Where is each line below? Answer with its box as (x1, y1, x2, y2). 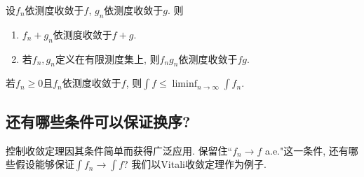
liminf (172, 79, 197, 90)
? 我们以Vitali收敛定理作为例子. (123, 157, 267, 171)
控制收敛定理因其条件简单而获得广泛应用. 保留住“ (6, 143, 233, 157)
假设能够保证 (15, 157, 74, 171)
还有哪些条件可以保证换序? (6, 110, 191, 132)
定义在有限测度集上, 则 (55, 51, 160, 66)
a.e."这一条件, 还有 (264, 143, 349, 157)
